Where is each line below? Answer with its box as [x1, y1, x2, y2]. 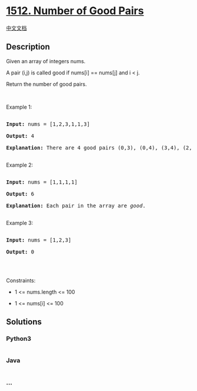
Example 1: [6, 103, 32, 110]
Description [6, 42, 50, 52]
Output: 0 [6, 248, 34, 255]
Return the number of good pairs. [6, 80, 87, 87]
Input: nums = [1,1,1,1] [6, 178, 78, 185]
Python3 [6, 335, 31, 343]
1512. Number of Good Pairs [6, 4, 144, 18]
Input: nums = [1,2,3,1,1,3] [6, 120, 90, 128]
